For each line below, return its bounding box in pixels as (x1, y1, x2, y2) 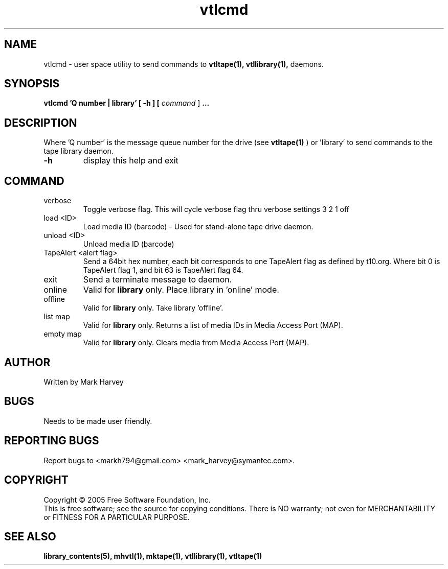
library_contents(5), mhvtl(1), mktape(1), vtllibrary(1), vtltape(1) (43, 552, 262, 561)
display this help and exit (83, 155, 178, 166)
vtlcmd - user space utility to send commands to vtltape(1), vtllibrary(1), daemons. (43, 59, 324, 68)
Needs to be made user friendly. (43, 416, 152, 425)
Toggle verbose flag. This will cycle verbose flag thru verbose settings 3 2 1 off (83, 205, 349, 214)
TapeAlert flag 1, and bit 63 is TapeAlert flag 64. (83, 266, 243, 275)
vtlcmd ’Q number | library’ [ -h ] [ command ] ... (43, 99, 210, 108)
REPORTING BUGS (4, 434, 99, 447)
